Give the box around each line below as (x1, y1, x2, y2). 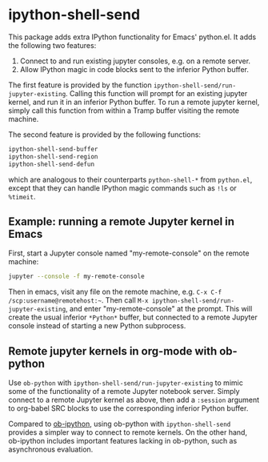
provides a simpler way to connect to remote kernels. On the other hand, (8, 428, 248, 437)
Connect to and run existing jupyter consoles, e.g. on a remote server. (19, 56, 250, 66)
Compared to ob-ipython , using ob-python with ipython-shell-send (8, 419, 231, 429)
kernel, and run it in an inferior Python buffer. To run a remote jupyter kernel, (8, 97, 260, 106)
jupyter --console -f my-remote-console (8, 272, 146, 281)
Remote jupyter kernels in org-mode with (8, 344, 218, 358)
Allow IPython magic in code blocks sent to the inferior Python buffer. (19, 64, 250, 74)
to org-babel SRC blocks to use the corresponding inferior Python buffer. (8, 404, 249, 413)
